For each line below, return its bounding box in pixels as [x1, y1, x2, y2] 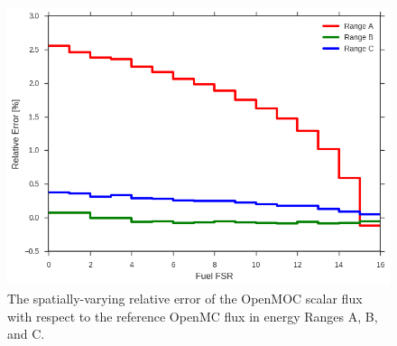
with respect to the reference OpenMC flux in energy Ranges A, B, [7, 306, 378, 325]
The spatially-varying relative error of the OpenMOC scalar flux [7, 288, 363, 307]
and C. [7, 324, 45, 343]
